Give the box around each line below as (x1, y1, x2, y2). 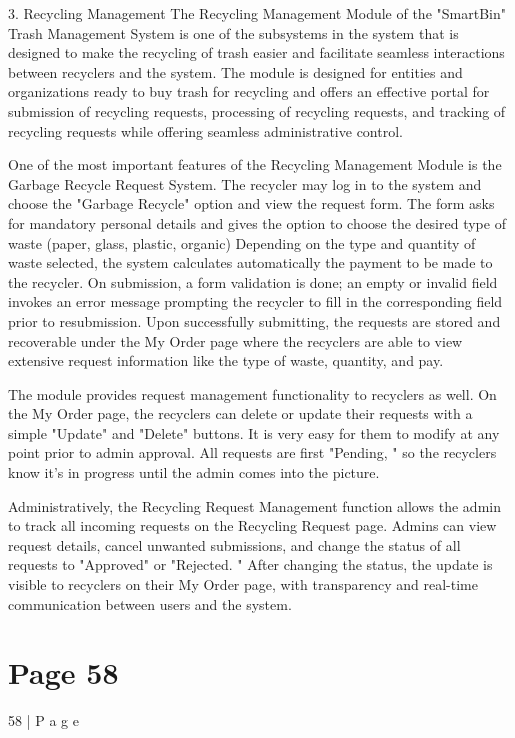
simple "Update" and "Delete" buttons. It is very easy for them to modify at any (8, 422, 500, 443)
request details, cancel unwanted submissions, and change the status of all (8, 534, 461, 555)
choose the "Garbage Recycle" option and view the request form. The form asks (8, 193, 495, 214)
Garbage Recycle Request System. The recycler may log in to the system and (8, 173, 482, 194)
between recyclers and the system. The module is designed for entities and (8, 61, 463, 82)
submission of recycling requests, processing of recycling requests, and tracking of (8, 100, 506, 121)
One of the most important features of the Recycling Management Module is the (8, 154, 502, 175)
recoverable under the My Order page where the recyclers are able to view (8, 330, 463, 351)
